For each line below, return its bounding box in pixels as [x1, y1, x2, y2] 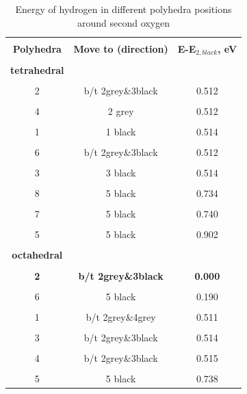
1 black [105, 124, 136, 138]
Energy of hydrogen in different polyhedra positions [15, 2, 232, 16]
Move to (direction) [73, 42, 168, 56]
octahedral [12, 248, 63, 262]
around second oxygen [77, 15, 170, 29]
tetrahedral [10, 62, 64, 77]
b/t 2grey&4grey [86, 309, 156, 324]
